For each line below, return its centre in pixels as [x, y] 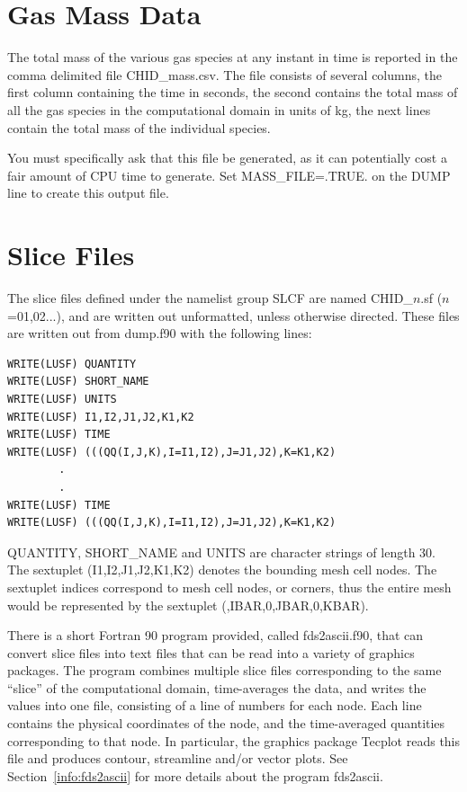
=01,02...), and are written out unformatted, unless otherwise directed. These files [233, 315]
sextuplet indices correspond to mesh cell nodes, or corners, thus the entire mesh [229, 587]
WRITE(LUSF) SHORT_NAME [78, 382]
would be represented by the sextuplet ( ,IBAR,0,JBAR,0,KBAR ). [188, 605]
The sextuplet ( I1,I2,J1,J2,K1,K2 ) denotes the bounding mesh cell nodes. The [222, 570]
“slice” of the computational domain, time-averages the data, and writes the [217, 687]
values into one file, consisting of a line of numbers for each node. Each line [215, 705]
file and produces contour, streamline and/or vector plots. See [178, 758]
